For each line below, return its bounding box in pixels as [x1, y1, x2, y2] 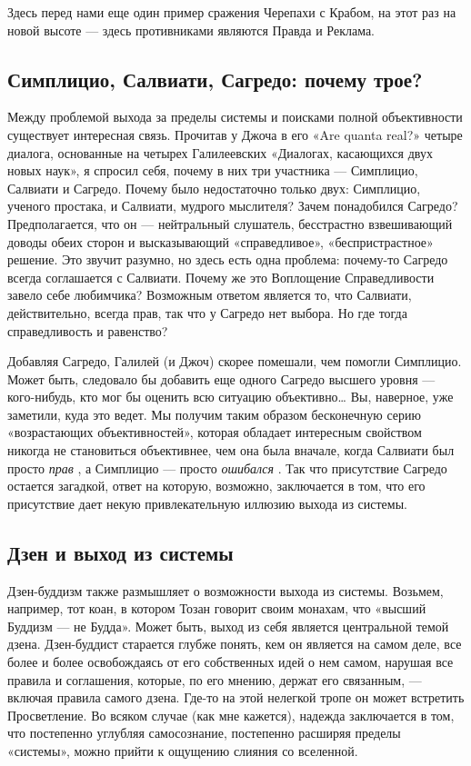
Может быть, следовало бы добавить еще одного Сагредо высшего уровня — [7, 369, 436, 388]
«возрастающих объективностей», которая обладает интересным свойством [7, 423, 422, 442]
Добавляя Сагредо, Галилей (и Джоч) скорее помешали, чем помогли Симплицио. [7, 352, 462, 371]
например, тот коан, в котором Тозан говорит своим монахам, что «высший [7, 599, 426, 618]
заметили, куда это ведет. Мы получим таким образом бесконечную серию [7, 404, 421, 423]
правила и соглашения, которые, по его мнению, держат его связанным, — [7, 670, 422, 689]
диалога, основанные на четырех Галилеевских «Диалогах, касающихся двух [7, 143, 433, 162]
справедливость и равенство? [7, 321, 168, 340]
